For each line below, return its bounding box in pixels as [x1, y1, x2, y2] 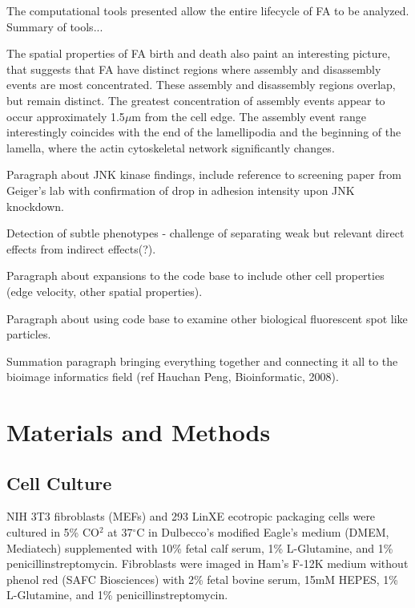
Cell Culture [6, 470, 112, 495]
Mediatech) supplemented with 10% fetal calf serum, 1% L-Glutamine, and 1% [6, 539, 393, 556]
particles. [6, 326, 51, 343]
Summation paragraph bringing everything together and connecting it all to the [6, 352, 398, 369]
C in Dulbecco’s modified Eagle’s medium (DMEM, [136, 524, 389, 541]
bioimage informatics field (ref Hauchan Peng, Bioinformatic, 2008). [6, 368, 339, 385]
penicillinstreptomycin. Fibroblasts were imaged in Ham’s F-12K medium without [6, 555, 409, 572]
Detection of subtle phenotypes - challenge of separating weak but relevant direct [6, 225, 405, 241]
